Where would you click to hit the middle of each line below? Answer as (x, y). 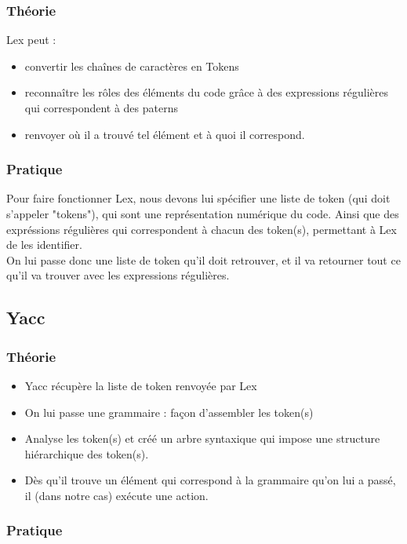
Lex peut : (31, 40)
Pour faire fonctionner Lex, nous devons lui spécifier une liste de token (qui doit (198, 198)
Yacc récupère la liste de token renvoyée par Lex (141, 385)
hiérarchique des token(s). (87, 453)
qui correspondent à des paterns (101, 108)
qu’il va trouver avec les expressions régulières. (118, 275)
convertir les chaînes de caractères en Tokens (132, 66)
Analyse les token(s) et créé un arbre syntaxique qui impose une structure (202, 438)
